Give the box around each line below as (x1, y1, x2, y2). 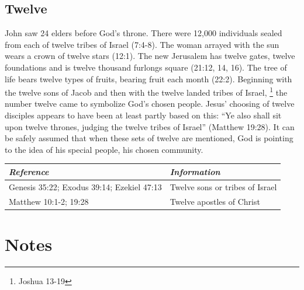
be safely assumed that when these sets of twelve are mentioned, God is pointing (5, 132, 293, 144)
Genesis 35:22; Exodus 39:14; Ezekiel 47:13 (9, 180, 162, 193)
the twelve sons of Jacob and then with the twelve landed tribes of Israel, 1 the (5, 85, 288, 98)
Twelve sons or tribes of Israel (170, 180, 277, 193)
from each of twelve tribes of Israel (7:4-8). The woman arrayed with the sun (5, 38, 279, 50)
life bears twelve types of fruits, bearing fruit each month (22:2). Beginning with (5, 72, 292, 85)
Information (170, 165, 220, 177)
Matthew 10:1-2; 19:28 (9, 195, 89, 207)
